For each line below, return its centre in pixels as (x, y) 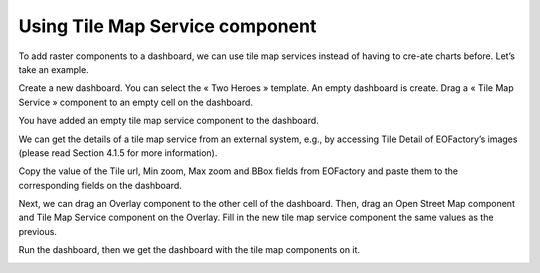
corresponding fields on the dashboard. (100, 185)
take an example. (53, 69)
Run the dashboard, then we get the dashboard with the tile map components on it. (189, 250)
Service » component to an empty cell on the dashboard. (136, 102)
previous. (37, 231)
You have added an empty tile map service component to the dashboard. (168, 121)
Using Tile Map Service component (167, 26)
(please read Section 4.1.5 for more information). (118, 152)
